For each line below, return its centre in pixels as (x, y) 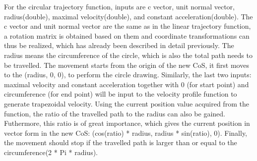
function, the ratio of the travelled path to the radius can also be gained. (115, 113)
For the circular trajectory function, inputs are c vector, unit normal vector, (119, 6)
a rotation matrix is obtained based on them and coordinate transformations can (127, 35)
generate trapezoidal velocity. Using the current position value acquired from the (127, 103)
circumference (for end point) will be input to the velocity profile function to (121, 94)
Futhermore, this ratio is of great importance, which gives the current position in (127, 123)
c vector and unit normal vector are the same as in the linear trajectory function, (128, 26)
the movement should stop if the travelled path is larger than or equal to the (121, 142)
